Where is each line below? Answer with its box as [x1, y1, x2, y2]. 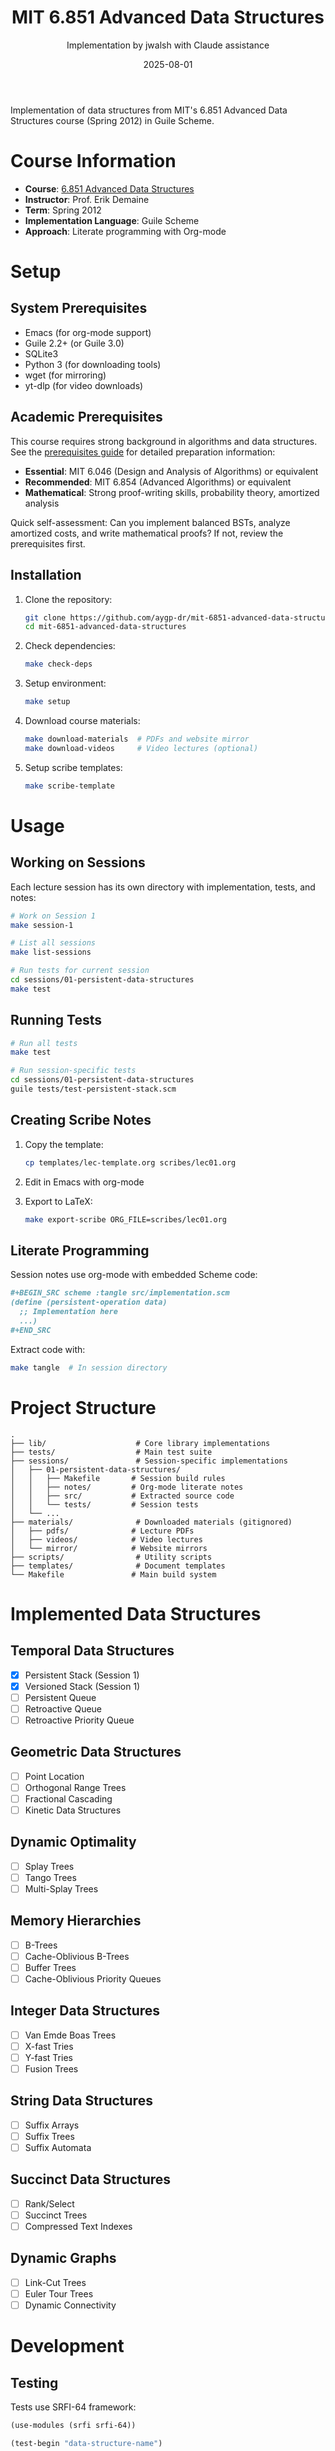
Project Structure [10, 1396, 157, 1419]
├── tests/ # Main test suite [10, 1447, 213, 1457]
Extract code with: [10, 1343, 86, 1355]
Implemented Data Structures [10, 1602, 262, 1625]
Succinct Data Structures [10, 2171, 172, 2188]
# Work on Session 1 [10, 911, 97, 921]
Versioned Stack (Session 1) [24, 1680, 141, 1692]
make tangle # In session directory [10, 1362, 168, 1373]
